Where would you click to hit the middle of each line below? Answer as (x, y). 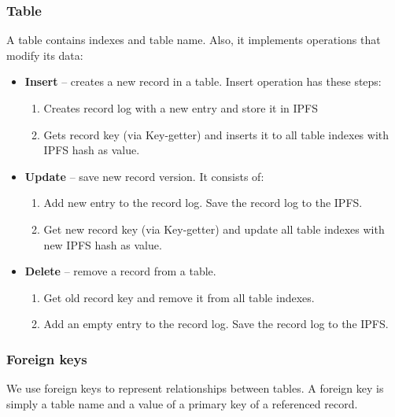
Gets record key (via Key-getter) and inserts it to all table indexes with (216, 134)
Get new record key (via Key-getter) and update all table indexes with (214, 229)
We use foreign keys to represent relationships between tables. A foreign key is (195, 388)
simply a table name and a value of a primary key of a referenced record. (182, 403)
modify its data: (45, 55)
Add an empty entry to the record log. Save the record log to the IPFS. (216, 324)
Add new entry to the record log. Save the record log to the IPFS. (203, 203)
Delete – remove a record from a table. (120, 271)
